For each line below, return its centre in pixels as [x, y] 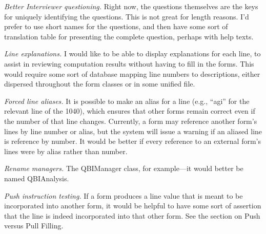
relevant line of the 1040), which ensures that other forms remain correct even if [130, 111]
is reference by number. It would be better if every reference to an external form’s [132, 141]
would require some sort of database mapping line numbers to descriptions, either [132, 73]
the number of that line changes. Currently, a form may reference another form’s [131, 121]
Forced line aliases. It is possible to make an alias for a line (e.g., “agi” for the [127, 101]
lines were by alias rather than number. [66, 151]
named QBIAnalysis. [37, 178]
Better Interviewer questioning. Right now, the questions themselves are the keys [131, 6]
